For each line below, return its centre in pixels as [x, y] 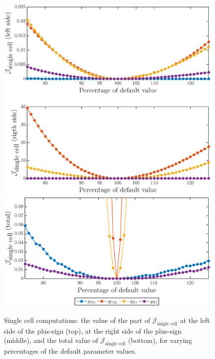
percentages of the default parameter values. [70, 351]
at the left [195, 320]
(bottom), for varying [160, 340]
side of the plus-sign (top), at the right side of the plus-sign [93, 330]
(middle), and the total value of [51, 340]
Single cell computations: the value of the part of [77, 320]
